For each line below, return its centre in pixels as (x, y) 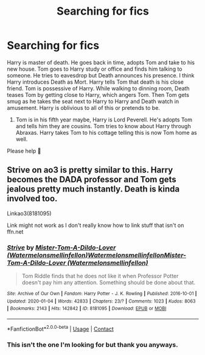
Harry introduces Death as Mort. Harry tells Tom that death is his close (96, 82)
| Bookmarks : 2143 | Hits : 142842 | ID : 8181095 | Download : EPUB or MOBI (87, 309)
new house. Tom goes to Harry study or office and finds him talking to (95, 69)
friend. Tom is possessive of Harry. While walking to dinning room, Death (99, 88)
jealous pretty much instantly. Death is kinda (93, 189)
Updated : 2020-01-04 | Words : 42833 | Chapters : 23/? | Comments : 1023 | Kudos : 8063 (101, 301)
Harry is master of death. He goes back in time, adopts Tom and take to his (101, 62)
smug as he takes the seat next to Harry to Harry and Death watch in (93, 101)
